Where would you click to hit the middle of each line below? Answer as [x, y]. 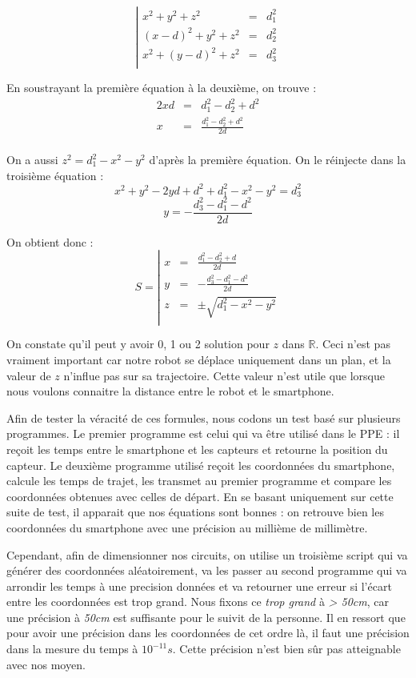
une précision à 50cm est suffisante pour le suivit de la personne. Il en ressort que [206, 617]
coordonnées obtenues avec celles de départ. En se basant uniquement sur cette [200, 496]
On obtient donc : [50, 241]
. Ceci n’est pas [353, 344]
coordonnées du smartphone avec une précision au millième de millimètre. [187, 527]
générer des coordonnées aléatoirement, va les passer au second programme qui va [207, 570]
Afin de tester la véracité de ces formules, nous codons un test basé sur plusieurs [204, 417]
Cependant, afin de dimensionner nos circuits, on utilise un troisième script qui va [207, 554]
